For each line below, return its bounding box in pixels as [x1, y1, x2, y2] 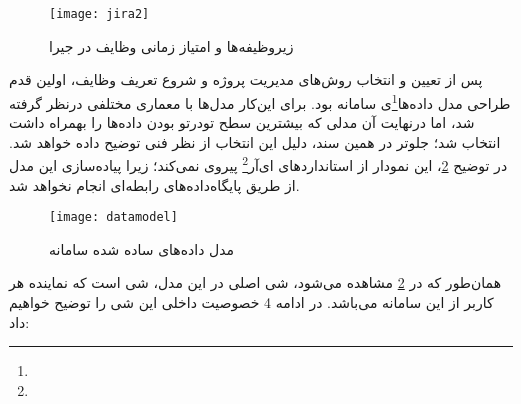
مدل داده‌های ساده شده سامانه [49, 238, 235, 259]
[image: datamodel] [49, 210, 178, 225]
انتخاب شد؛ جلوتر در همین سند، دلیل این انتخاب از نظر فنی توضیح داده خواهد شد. [9, 131, 501, 152]
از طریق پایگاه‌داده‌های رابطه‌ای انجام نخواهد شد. [9, 174, 300, 195]
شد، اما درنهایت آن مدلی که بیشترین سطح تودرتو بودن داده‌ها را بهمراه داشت [9, 112, 475, 133]
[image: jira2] [49, 7, 150, 21]
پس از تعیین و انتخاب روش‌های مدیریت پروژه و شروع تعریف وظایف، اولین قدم [9, 69, 483, 90]
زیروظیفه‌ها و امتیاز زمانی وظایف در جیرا [49, 35, 294, 56]
